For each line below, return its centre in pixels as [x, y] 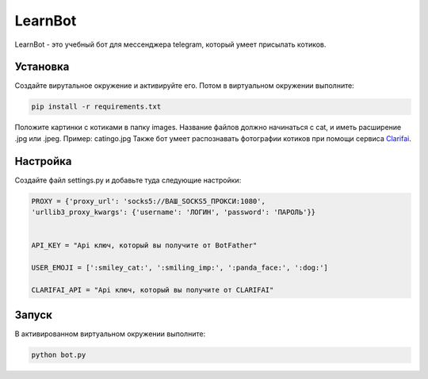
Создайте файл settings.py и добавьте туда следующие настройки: [128, 180]
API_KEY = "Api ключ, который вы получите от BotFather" [144, 245]
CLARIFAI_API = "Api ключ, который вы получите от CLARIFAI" [153, 290]
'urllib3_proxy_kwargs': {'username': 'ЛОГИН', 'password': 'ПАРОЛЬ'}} [174, 212]
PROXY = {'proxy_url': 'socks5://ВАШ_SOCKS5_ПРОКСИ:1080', [148, 201]
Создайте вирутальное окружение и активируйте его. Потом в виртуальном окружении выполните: [184, 86]
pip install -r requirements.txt [96, 107]
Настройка [43, 161]
